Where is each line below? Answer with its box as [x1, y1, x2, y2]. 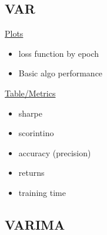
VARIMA [5, 215, 65, 233]
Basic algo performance [18, 67, 103, 79]
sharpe [18, 107, 42, 119]
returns [18, 166, 45, 179]
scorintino [18, 127, 54, 139]
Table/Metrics [5, 86, 56, 99]
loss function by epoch [18, 47, 99, 59]
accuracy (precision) [18, 146, 91, 159]
